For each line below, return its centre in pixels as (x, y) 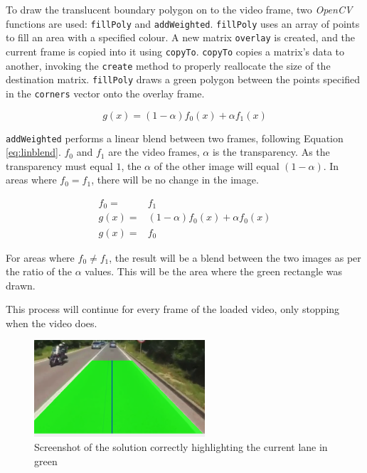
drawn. (21, 285)
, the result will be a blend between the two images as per (235, 257)
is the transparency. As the (271, 152)
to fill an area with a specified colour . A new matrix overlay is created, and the (181, 37)
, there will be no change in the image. (175, 180)
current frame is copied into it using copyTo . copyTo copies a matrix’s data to (175, 51)
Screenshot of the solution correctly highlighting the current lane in (181, 446)
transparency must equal (59, 165)
